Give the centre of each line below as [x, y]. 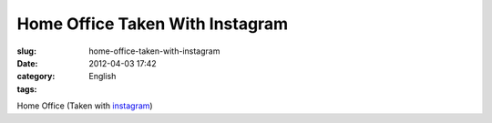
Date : [27, 63]
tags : [27, 89]
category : [36, 77]
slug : [26, 51]
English [102, 77]
